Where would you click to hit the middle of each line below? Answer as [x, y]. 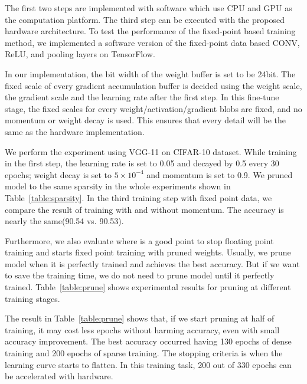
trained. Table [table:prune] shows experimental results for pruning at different [148, 287]
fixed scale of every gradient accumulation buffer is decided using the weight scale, [153, 85]
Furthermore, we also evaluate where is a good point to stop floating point [139, 240]
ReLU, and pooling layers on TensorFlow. [80, 54]
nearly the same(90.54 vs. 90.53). [64, 221]
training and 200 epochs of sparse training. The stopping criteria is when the [144, 353]
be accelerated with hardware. [59, 376]
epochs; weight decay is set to [58, 174]
